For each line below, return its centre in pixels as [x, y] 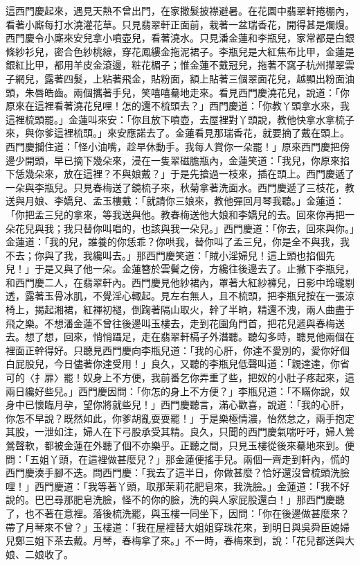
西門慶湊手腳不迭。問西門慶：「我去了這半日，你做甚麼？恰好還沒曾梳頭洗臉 [178, 472]
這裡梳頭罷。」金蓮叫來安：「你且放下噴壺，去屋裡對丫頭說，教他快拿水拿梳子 [180, 119]
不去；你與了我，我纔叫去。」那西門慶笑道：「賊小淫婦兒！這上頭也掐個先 [170, 255]
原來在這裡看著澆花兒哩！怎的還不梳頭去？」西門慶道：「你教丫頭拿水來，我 [178, 106]
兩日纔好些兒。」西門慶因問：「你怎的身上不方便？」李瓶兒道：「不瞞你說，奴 [178, 391]
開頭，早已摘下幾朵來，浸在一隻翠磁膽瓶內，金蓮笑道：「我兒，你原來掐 [187, 160]
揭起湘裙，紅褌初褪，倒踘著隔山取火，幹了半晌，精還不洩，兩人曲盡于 [194, 310]
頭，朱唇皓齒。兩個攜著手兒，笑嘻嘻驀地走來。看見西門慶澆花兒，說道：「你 [178, 92]
